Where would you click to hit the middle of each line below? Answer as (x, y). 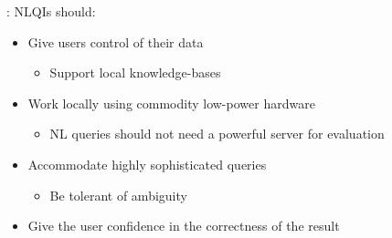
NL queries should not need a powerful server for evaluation (217, 134)
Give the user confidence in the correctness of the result (184, 226)
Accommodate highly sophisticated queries (147, 164)
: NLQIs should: (51, 11)
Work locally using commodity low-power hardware (171, 103)
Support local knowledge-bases (135, 72)
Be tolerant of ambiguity (118, 195)
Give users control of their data (116, 41)
